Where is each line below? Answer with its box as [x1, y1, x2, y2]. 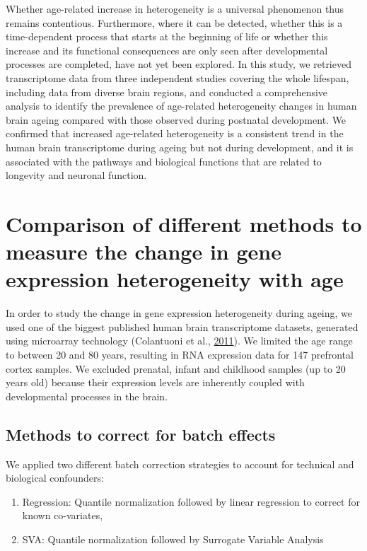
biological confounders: [6, 470, 104, 485]
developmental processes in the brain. [6, 388, 168, 403]
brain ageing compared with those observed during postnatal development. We [6, 112, 346, 127]
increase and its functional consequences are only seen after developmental [6, 42, 328, 57]
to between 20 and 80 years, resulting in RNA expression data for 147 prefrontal [6, 347, 354, 361]
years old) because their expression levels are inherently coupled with [6, 375, 305, 390]
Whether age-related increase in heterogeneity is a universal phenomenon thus [6, 1, 344, 16]
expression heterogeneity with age [6, 265, 344, 294]
